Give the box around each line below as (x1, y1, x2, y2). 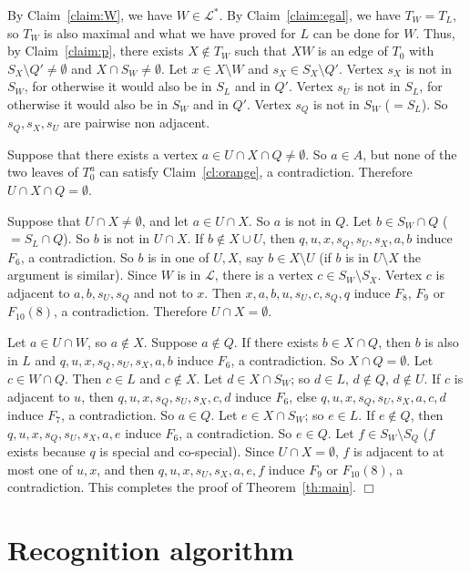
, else (289, 386, 317, 405)
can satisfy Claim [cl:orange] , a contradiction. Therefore (99, 162, 413, 181)
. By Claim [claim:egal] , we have (219, 5, 401, 24)
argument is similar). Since (7, 265, 157, 284)
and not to (134, 282, 193, 302)
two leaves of (7, 162, 78, 181)
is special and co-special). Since (99, 442, 274, 461)
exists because (7, 442, 86, 461)
